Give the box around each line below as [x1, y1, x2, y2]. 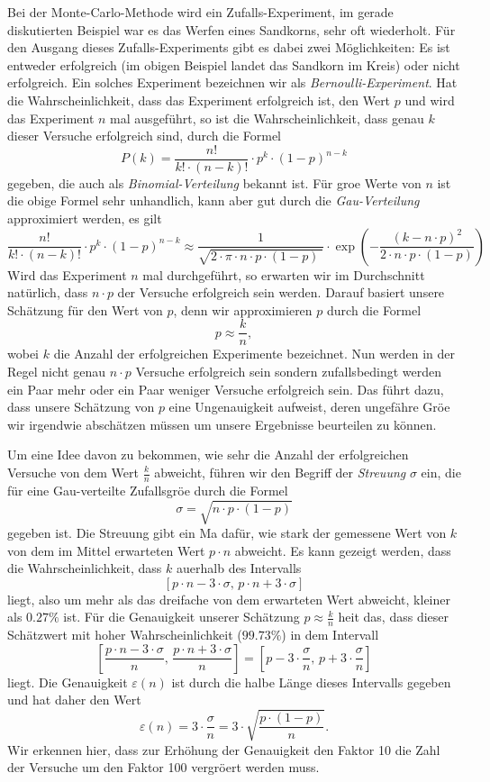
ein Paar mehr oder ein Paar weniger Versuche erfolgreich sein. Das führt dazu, [7, 379, 444, 398]
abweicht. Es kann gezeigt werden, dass [234, 541, 451, 559]
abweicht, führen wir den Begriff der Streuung [154, 463, 406, 481]
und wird [404, 90, 455, 109]
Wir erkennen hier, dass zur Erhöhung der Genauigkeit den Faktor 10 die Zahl [7, 740, 440, 759]
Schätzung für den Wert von [7, 300, 163, 319]
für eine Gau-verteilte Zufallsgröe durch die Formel [7, 480, 288, 499]
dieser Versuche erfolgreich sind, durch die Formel [7, 126, 281, 145]
